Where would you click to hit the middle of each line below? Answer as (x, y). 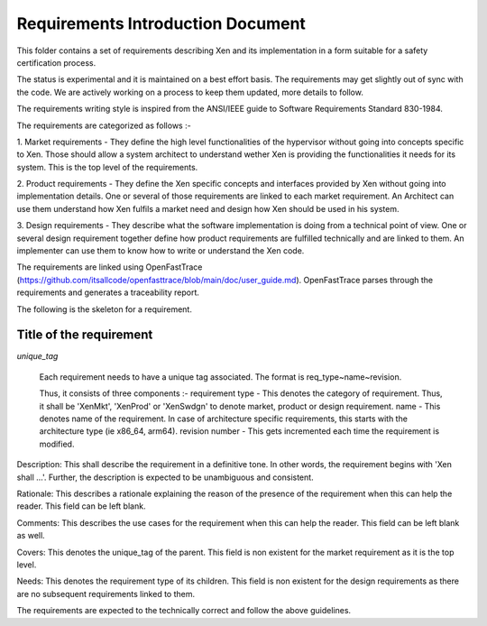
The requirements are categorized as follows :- (104, 125)
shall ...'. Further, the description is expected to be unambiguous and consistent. (165, 477)
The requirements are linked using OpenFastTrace (110, 267)
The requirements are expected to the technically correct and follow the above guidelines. (184, 611)
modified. (57, 444)
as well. (31, 536)
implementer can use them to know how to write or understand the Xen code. (161, 251)
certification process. (56, 62)
